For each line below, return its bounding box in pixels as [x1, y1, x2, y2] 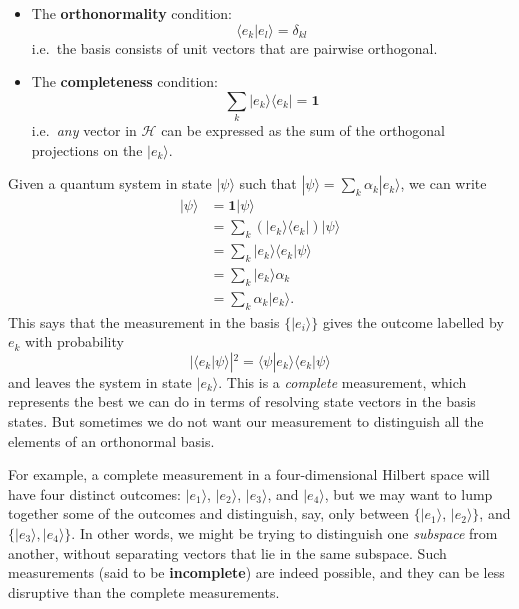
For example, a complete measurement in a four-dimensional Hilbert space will [8, 464, 490, 485]
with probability [25, 331, 124, 352]
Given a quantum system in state [8, 173, 212, 194]
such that [239, 173, 297, 194]
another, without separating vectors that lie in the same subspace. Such [8, 542, 447, 563]
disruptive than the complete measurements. [8, 581, 280, 602]
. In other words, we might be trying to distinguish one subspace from [71, 522, 498, 543]
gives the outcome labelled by [322, 311, 504, 332]
